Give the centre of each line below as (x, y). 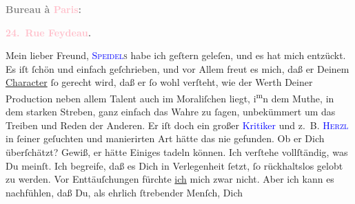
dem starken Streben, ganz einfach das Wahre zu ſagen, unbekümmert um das (171, 112)
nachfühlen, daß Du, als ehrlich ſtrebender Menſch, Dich (124, 192)
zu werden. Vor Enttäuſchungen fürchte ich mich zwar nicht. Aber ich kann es (170, 179)
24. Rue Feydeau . (49, 32)
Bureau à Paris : (44, 9)
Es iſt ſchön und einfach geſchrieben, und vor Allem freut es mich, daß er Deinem (177, 68)
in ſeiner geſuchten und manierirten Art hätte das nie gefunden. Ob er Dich (165, 138)
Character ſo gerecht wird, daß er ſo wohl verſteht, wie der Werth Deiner (159, 82)
